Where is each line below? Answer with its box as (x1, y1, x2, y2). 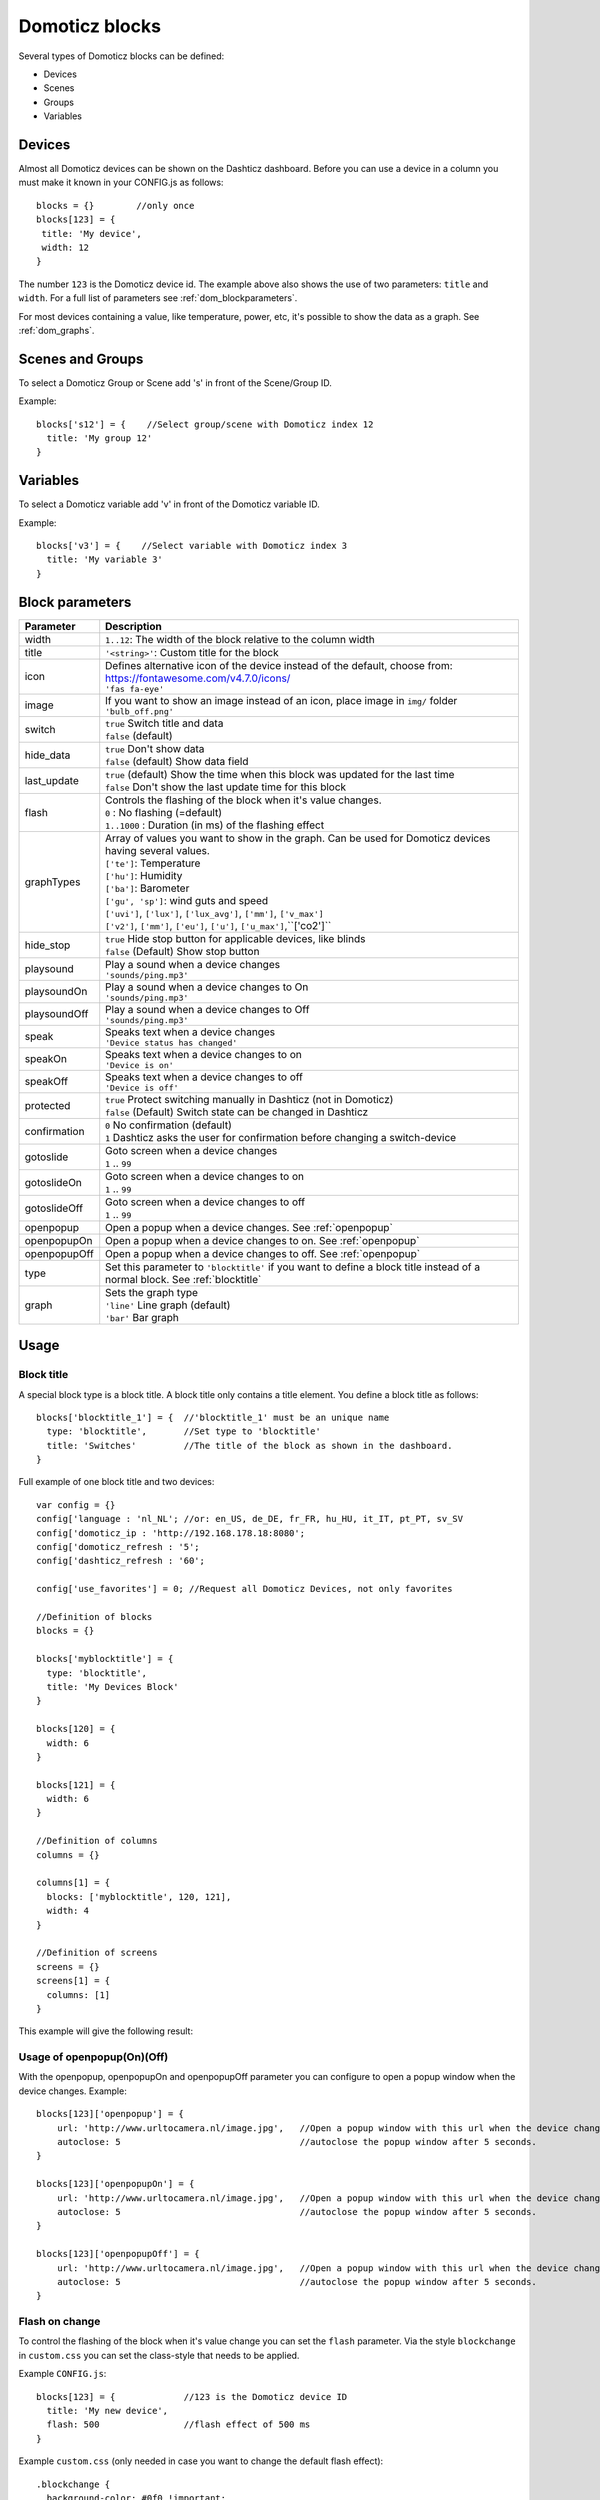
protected (24, 1098, 71, 1112)
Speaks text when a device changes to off (105, 1070, 304, 1084)
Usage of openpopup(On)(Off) (18, 2050, 169, 2064)
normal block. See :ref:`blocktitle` (105, 1272, 262, 1286)
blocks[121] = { (36, 1779, 116, 1790)
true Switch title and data (105, 716, 224, 730)
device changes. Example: (18, 2085, 127, 2097)
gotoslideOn (24, 1175, 82, 1189)
